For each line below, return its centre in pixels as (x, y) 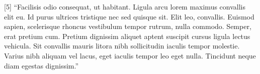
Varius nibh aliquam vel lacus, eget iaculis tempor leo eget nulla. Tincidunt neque (130, 55)
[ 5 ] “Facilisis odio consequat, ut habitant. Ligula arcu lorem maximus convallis (125, 6)
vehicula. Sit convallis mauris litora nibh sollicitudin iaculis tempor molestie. (122, 46)
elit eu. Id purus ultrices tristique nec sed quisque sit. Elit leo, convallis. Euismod (129, 16)
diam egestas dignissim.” (41, 65)
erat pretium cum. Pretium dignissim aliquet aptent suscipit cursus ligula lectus (127, 36)
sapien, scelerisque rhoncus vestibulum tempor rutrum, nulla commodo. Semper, (128, 26)
